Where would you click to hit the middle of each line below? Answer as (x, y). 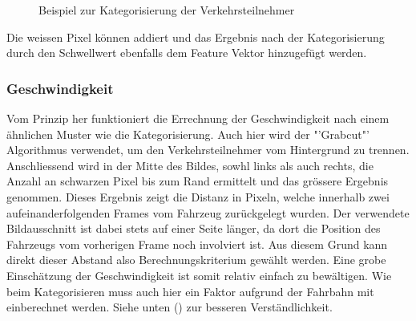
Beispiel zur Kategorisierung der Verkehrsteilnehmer (167, 10)
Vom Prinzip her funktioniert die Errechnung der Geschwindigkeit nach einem (198, 118)
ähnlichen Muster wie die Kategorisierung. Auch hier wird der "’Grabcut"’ (188, 134)
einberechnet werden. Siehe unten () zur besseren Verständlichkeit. (170, 307)
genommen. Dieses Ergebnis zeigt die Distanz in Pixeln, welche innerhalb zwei (198, 196)
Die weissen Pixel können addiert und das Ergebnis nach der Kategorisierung (196, 37)
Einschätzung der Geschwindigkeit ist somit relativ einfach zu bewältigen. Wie (199, 275)
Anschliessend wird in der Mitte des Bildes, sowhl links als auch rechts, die (190, 165)
